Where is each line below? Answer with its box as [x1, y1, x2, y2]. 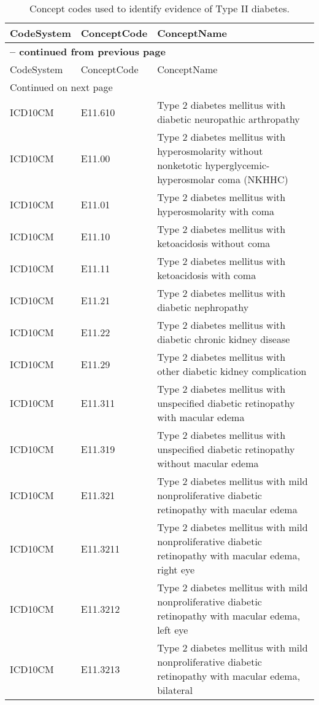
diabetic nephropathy [157, 300, 249, 314]
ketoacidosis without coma [157, 236, 271, 250]
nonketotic [157, 158, 202, 172]
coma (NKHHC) [218, 172, 288, 186]
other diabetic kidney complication [157, 364, 307, 378]
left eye [157, 623, 188, 637]
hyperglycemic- [205, 158, 270, 172]
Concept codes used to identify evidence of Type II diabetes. [29, 1, 290, 15]
